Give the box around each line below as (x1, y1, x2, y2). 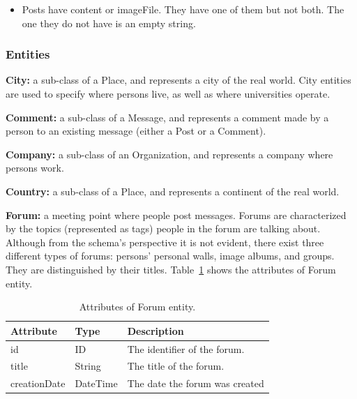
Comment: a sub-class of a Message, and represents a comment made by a (6, 110, 329, 124)
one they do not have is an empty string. (22, 15, 196, 30)
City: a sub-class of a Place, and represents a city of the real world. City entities (6, 73, 351, 87)
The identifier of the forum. (127, 341, 245, 356)
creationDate (10, 376, 66, 391)
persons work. (6, 160, 64, 175)
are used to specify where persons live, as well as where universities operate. (6, 86, 331, 100)
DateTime (75, 376, 118, 391)
